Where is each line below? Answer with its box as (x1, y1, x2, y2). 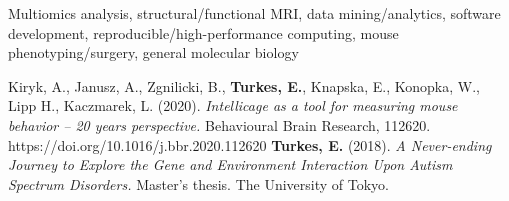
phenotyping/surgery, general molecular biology (8, 42, 299, 63)
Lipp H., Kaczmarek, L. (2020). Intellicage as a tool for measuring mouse (8, 95, 458, 116)
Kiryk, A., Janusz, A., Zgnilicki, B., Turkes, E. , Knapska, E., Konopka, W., (8, 75, 480, 96)
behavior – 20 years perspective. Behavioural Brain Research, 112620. (8, 114, 431, 135)
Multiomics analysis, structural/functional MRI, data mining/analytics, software (8, 3, 501, 23)
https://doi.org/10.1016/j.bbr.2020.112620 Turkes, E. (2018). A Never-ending (8, 134, 492, 155)
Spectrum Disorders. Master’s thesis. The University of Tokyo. (8, 173, 389, 194)
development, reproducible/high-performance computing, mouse (8, 22, 399, 43)
